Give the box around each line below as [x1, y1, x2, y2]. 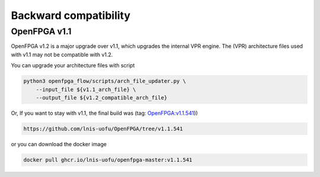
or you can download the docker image [11, 140, 107, 147]
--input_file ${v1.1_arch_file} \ [36, 86, 136, 93]
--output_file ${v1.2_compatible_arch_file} [36, 94, 168, 101]
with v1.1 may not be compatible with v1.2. [11, 51, 113, 58]
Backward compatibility [11, 9, 130, 22]
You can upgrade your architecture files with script [11, 62, 135, 69]
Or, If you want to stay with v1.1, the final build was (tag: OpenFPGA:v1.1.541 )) [11, 110, 198, 117]
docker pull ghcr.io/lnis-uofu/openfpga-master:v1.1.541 [23, 156, 193, 163]
